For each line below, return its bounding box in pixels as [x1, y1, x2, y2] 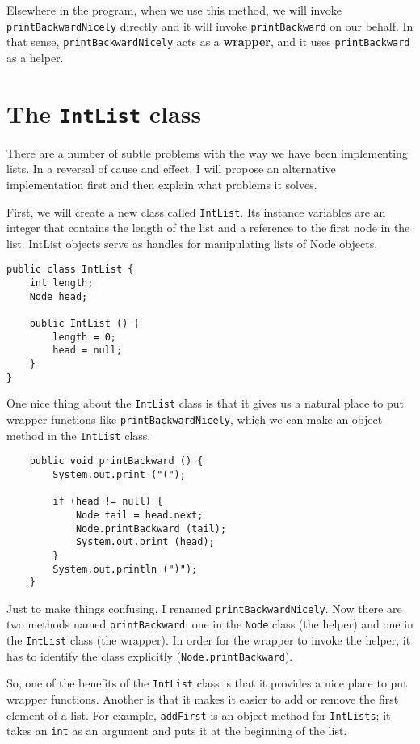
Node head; [29, 290, 88, 302]
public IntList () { [29, 318, 140, 329]
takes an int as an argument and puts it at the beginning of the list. [6, 722, 347, 739]
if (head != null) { [52, 496, 163, 508]
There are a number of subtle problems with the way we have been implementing [6, 144, 408, 161]
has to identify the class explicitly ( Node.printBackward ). [6, 647, 293, 664]
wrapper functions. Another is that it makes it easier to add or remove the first [6, 691, 399, 708]
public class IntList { [6, 264, 134, 276]
